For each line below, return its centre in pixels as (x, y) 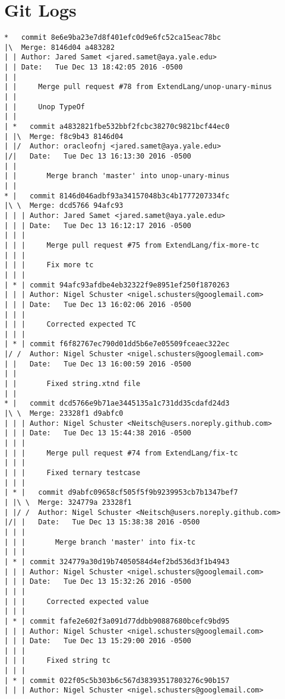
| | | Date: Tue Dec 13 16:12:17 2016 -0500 (98, 225)
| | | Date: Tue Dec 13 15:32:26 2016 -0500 (98, 582)
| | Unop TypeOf (45, 107)
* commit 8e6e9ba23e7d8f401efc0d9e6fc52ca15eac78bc (113, 38)
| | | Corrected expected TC (70, 325)
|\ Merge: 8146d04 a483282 (60, 47)
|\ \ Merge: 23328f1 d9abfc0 (64, 414)
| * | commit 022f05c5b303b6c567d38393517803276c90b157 (117, 680)
